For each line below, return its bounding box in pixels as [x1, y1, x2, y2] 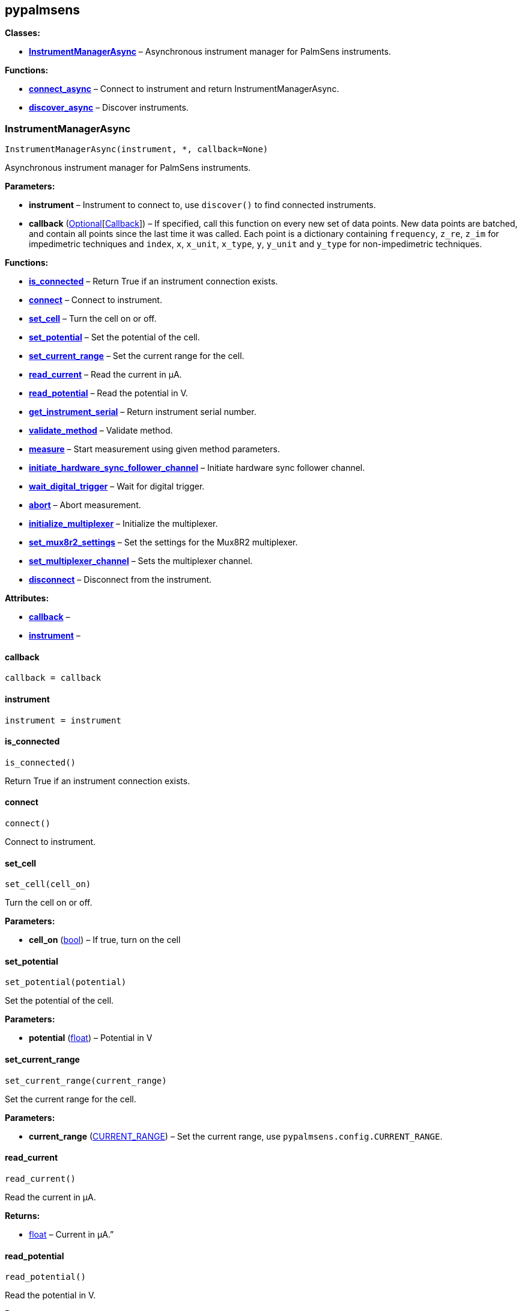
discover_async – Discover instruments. [29, 102, 189, 113]
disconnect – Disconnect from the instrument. [29, 574, 212, 585]
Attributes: [5, 593, 49, 604]
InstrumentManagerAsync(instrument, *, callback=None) [5, 144, 269, 155]
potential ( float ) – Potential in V [29, 1033, 153, 1043]
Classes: [5, 28, 40, 38]
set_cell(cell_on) [5, 879, 91, 889]
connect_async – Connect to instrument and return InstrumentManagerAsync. [29, 84, 339, 94]
